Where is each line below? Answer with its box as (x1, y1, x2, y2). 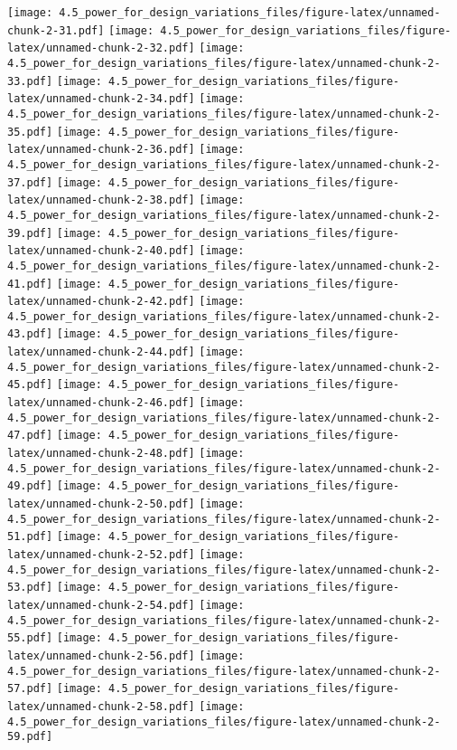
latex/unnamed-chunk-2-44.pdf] (7, 346, 195, 359)
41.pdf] (7, 277, 53, 290)
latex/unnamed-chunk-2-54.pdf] (7, 598, 195, 612)
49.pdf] (7, 479, 53, 493)
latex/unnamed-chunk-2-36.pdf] (7, 143, 195, 157)
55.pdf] (7, 631, 53, 645)
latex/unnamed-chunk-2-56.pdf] (7, 649, 195, 662)
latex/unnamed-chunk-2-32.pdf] (7, 42, 195, 55)
